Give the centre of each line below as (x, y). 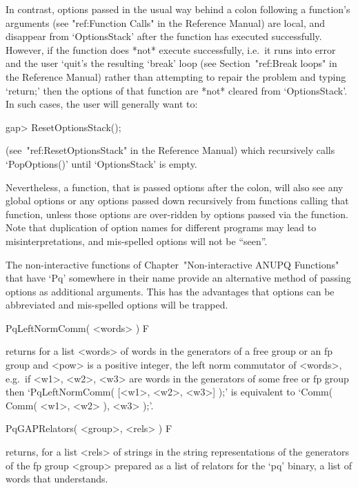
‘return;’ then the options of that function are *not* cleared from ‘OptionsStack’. (177, 90)
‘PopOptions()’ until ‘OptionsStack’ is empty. (101, 163)
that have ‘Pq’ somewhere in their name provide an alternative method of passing (178, 278)
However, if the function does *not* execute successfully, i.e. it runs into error (171, 49)
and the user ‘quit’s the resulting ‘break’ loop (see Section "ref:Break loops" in (171, 63)
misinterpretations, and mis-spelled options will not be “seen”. (137, 241)
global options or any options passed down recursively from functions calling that (177, 201)
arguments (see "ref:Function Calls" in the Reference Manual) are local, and (166, 22)
